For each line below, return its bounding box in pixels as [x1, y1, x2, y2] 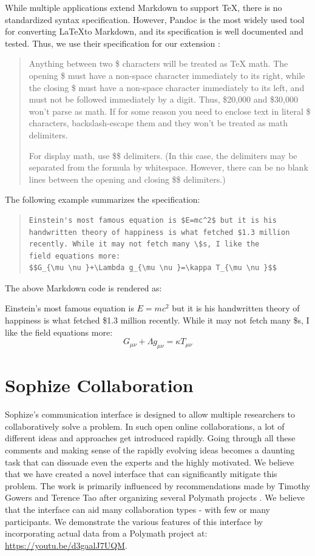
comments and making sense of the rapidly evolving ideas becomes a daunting [5, 443, 295, 456]
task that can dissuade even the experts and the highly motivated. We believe [5, 455, 294, 468]
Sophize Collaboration [5, 373, 194, 398]
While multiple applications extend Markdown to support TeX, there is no [5, 1, 282, 13]
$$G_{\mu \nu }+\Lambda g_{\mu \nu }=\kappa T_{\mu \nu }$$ [29, 263, 277, 273]
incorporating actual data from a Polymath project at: [5, 527, 208, 540]
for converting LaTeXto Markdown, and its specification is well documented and [5, 25, 303, 38]
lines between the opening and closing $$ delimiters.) [29, 172, 226, 185]
